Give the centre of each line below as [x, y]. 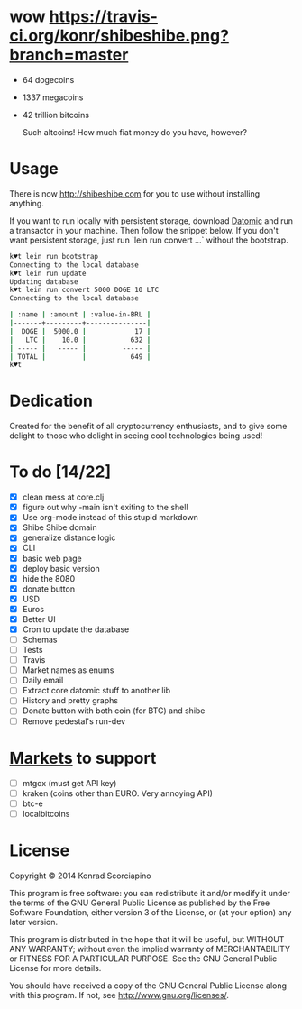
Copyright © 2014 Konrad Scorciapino [80, 876]
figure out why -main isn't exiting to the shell [105, 508]
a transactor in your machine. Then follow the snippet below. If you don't [144, 230]
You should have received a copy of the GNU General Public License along [148, 986]
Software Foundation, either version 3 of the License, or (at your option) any [151, 912]
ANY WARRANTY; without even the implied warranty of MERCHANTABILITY [150, 949]
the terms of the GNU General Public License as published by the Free [140, 903]
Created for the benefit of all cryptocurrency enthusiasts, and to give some [148, 427]
